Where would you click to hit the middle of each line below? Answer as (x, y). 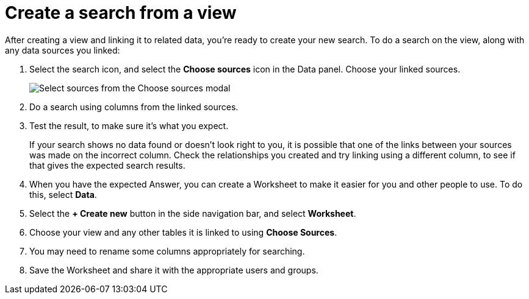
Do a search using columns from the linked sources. (134, 107)
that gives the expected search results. (107, 165)
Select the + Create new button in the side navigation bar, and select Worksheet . (193, 213)
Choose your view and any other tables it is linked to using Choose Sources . (183, 232)
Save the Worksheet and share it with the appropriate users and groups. (174, 270)
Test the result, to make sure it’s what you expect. (129, 125)
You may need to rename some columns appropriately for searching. (167, 251)
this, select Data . (63, 194)
